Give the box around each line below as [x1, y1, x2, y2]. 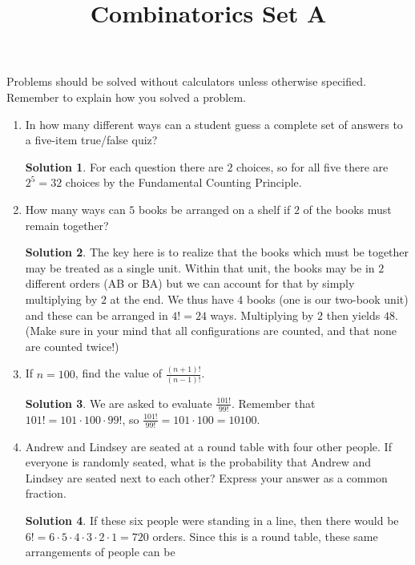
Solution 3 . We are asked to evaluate [25, 394, 212, 411]
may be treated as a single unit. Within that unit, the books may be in [25, 259, 375, 276]
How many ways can [25, 200, 126, 217]
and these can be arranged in [25, 306, 168, 323]
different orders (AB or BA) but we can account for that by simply [25, 275, 355, 292]
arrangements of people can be [25, 543, 175, 560]
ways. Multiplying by [210, 306, 314, 323]
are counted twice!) [25, 337, 119, 354]
